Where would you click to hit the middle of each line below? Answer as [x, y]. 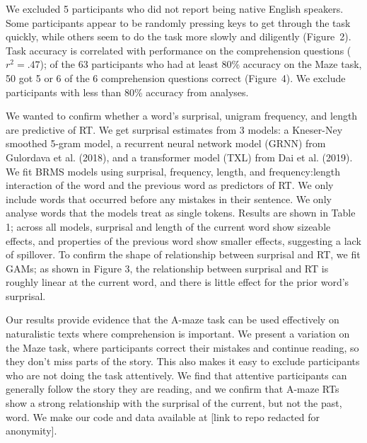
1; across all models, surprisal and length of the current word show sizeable [168, 226]
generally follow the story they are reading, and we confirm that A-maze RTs [173, 389]
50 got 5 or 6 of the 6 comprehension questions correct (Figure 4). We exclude [176, 77]
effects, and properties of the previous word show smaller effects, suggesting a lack [183, 240]
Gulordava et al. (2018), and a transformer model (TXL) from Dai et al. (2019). [179, 157]
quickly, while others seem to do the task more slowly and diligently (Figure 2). [179, 36]
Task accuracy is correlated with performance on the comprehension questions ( [179, 50]
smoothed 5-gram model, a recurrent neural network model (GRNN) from [166, 143]
